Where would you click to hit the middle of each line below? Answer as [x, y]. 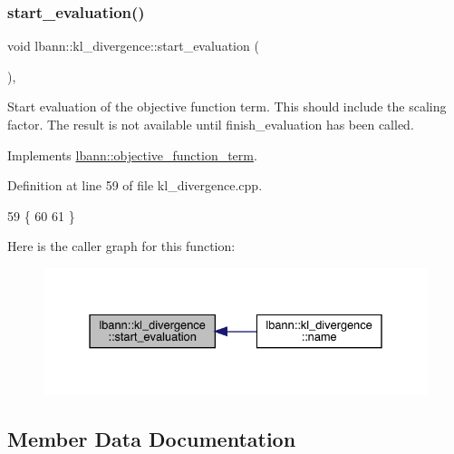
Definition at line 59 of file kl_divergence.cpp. [135, 185]
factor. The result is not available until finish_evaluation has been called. [211, 124]
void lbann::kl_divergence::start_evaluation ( [133, 46]
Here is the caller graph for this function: [121, 246]
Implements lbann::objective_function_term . [132, 155]
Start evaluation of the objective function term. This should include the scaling [227, 106]
